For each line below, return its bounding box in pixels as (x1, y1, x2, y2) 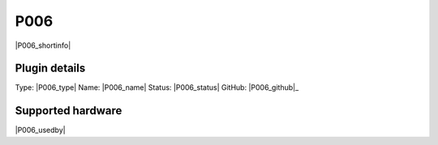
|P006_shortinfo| (15, 41, 71, 50)
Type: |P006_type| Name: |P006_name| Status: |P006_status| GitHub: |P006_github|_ (15, 83, 299, 92)
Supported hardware (15, 104, 122, 117)
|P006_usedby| (15, 126, 66, 135)
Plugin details (15, 62, 86, 75)
